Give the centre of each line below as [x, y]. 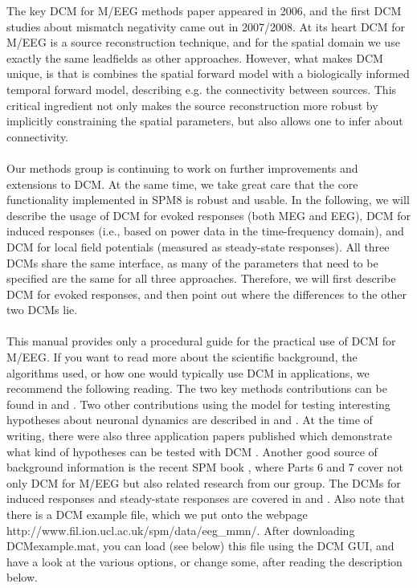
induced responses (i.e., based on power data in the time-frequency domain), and [205, 231]
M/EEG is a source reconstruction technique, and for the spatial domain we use [203, 42]
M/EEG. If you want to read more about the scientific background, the [182, 357]
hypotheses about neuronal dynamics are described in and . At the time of [190, 420]
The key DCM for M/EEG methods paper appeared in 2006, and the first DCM [204, 10]
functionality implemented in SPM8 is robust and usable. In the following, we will [208, 200]
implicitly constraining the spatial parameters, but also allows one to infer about [205, 121]
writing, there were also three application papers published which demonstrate [200, 436]
